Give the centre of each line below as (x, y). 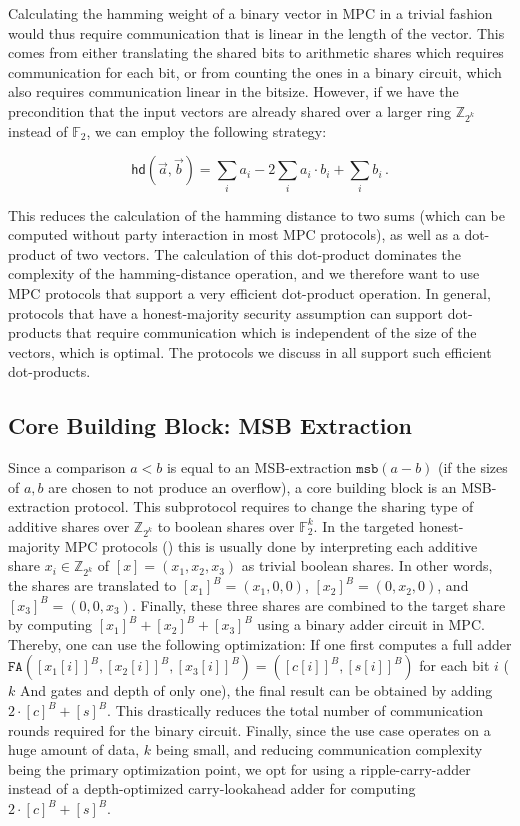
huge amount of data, (74, 749)
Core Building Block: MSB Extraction (210, 425)
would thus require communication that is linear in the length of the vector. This (256, 32)
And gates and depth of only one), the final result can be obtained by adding (256, 690)
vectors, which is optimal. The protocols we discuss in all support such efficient (250, 351)
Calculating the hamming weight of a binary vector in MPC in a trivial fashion (250, 13)
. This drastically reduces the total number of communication (295, 710)
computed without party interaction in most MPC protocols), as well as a (234, 234)
